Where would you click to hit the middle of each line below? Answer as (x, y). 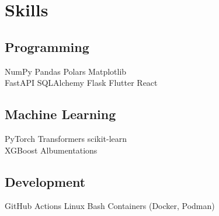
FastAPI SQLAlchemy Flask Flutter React (81, 83)
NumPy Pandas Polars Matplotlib (66, 71)
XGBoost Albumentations (51, 150)
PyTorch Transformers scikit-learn (66, 138)
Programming (47, 46)
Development (45, 181)
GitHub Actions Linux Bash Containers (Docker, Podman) (110, 206)
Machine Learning (60, 114)
